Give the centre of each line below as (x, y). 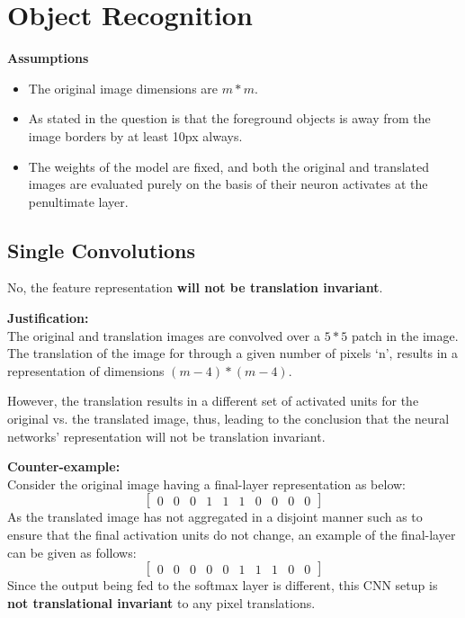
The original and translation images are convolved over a (164, 335)
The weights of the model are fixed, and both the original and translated (228, 166)
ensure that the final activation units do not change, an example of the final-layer (232, 535)
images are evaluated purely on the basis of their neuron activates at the (228, 184)
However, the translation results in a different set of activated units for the (213, 401)
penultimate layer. (78, 201)
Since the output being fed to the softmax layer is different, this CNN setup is (223, 585)
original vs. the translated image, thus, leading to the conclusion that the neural (228, 419)
